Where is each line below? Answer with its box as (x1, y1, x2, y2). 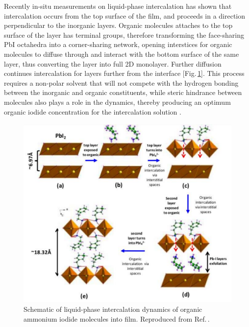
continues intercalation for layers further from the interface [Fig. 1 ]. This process (4, 68, 245, 78)
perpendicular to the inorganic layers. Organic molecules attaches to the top (4, 20, 233, 30)
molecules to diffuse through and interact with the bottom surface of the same (4, 48, 239, 59)
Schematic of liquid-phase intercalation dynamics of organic (24, 304, 202, 314)
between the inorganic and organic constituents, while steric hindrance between (4, 87, 242, 97)
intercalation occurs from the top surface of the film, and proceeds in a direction (4, 10, 246, 21)
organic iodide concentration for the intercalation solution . (4, 106, 181, 117)
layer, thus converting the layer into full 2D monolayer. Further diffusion (4, 58, 222, 69)
